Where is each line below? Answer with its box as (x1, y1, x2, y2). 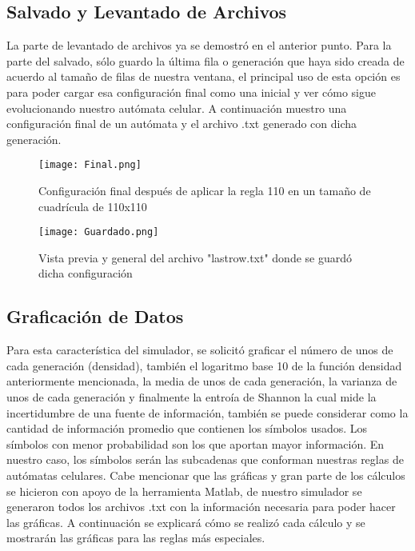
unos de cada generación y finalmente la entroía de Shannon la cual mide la (6, 389, 377, 405)
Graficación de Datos (6, 304, 184, 329)
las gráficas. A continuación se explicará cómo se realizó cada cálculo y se (6, 513, 365, 530)
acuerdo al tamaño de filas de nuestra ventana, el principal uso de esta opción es (6, 68, 401, 85)
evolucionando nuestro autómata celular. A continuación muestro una (6, 99, 347, 116)
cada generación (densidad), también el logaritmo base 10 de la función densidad (6, 357, 402, 373)
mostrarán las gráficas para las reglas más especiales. (6, 529, 265, 546)
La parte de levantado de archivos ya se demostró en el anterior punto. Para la (6, 37, 392, 54)
